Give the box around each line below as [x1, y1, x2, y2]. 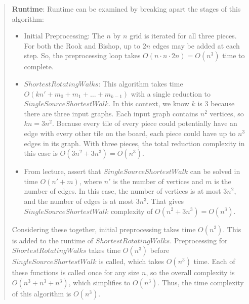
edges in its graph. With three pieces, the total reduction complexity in [24, 138, 245, 148]
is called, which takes [99, 256, 164, 267]
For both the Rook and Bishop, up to [24, 40, 140, 51]
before [150, 245, 170, 255]
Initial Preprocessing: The [24, 30, 104, 41]
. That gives [146, 195, 184, 206]
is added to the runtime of [12, 235, 94, 245]
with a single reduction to [131, 88, 211, 99]
